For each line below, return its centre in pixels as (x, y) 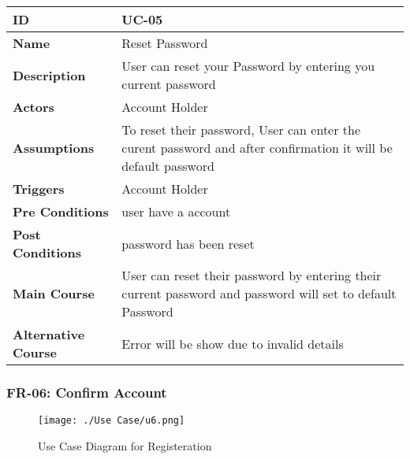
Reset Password (165, 43)
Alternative (49, 334)
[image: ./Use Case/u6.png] (112, 421)
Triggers (39, 189)
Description (49, 75)
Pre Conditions (61, 211)
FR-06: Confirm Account (87, 392)
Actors (34, 107)
